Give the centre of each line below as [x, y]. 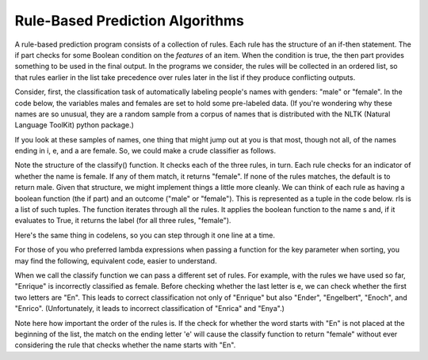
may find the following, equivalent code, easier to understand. [116, 260]
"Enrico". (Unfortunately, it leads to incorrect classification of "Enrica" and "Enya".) [150, 309]
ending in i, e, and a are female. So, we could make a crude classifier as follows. [145, 151]
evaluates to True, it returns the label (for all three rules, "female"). [123, 221]
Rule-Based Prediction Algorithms [130, 21]
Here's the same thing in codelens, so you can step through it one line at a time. [145, 235]
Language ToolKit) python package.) [75, 125]
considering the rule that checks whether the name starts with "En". [125, 345]
